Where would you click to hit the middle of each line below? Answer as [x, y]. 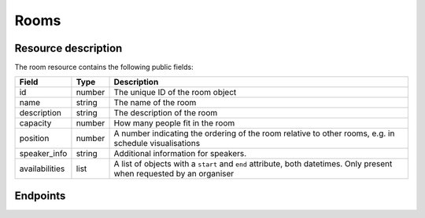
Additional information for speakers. [180, 154]
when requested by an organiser [174, 174]
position [34, 139]
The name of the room [155, 103]
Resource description [68, 48]
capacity [35, 123]
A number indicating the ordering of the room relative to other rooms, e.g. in [254, 133]
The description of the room [166, 113]
